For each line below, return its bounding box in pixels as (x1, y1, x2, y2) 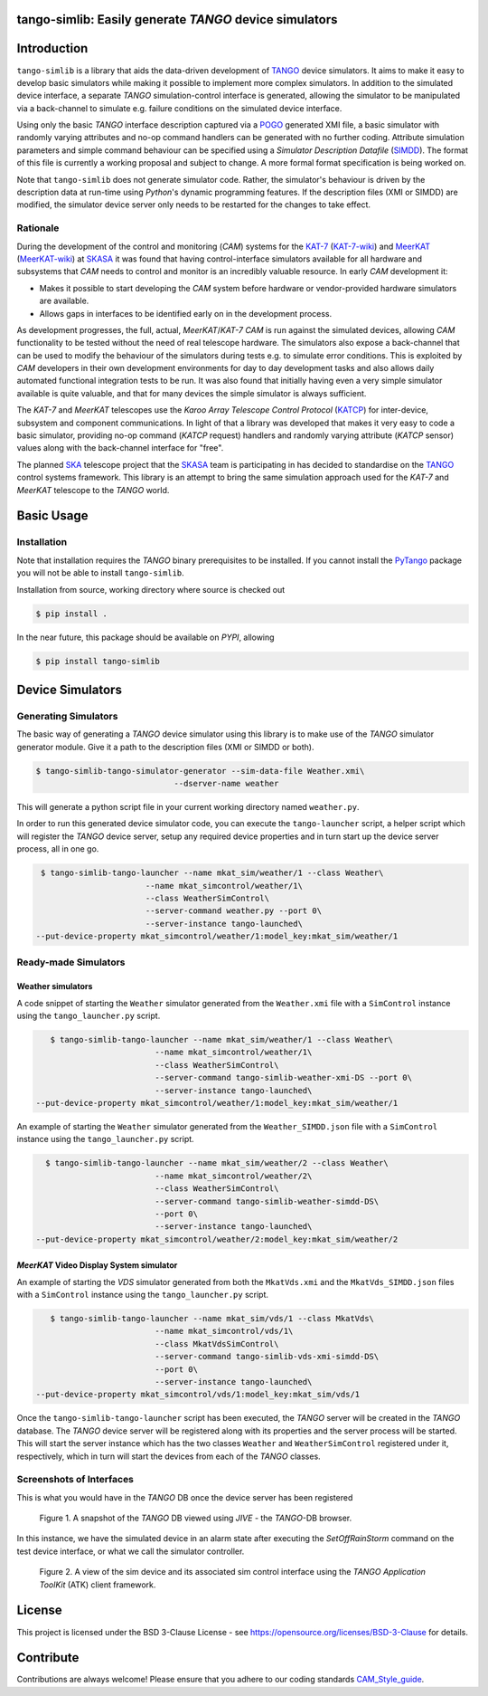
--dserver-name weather (174, 778, 279, 789)
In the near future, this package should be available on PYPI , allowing (16, 632, 275, 643)
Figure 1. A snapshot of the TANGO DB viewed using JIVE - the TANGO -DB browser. (39, 1512, 352, 1524)
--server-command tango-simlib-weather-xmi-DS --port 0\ (155, 1072, 413, 1083)
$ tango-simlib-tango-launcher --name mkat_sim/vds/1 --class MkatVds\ (50, 1313, 375, 1324)
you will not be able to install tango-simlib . (16, 567, 184, 578)
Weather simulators (16, 981, 93, 992)
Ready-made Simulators (16, 956, 126, 968)
